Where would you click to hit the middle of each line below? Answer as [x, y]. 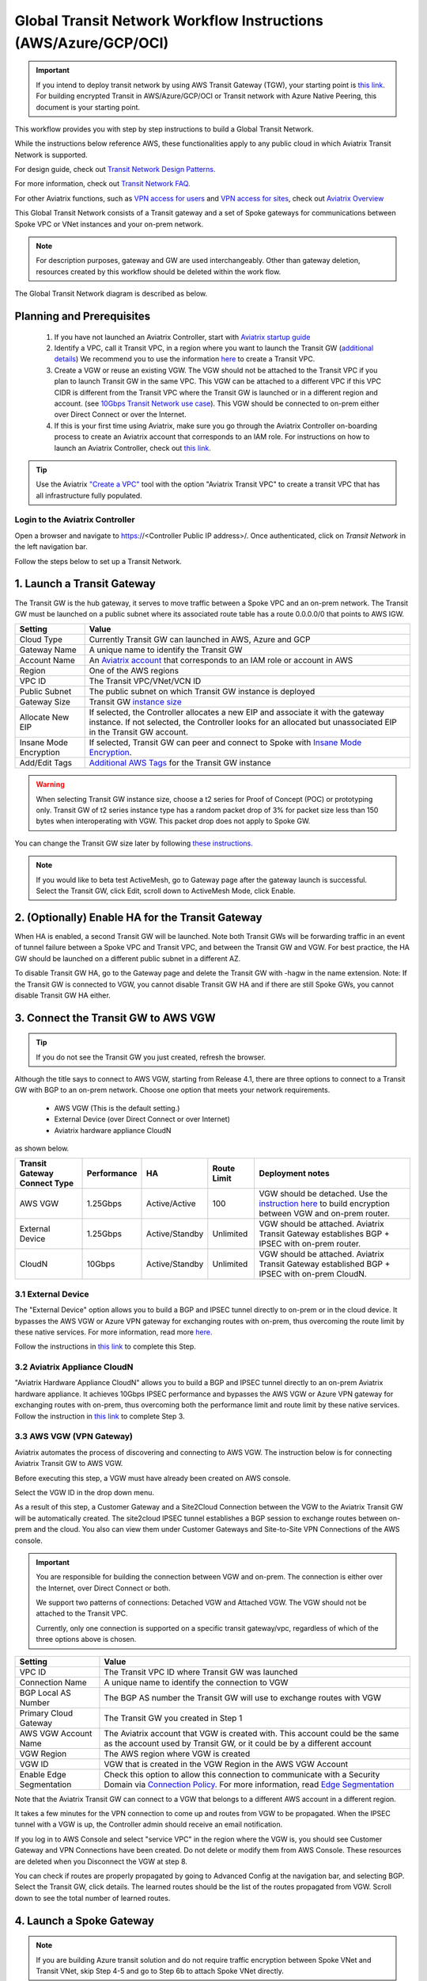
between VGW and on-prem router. [325, 1214]
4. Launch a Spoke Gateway [84, 1920]
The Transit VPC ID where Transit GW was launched [201, 1672]
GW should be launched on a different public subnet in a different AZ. [128, 958]
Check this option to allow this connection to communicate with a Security [242, 1774]
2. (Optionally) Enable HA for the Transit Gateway [138, 917]
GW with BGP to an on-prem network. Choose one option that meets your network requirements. [172, 1090]
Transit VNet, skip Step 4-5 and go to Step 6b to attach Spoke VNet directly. [160, 1971]
